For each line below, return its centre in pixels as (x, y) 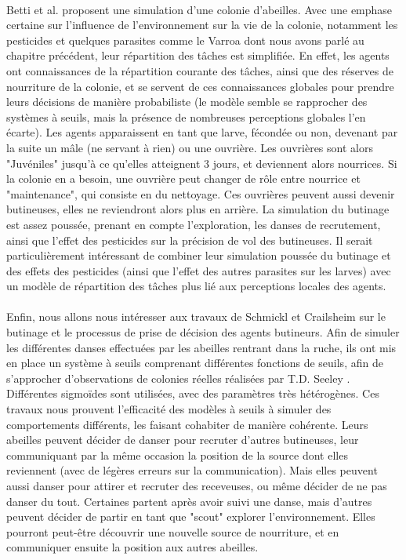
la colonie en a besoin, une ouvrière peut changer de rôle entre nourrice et (183, 178)
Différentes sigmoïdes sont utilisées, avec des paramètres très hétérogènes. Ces (193, 393)
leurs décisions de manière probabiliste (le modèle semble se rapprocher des (187, 102)
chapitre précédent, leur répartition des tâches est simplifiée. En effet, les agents (198, 55)
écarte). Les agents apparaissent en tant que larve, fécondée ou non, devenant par (202, 132)
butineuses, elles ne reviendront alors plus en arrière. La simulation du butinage (198, 209)
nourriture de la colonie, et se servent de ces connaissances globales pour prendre (200, 86)
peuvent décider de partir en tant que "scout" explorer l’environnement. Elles (191, 516)
